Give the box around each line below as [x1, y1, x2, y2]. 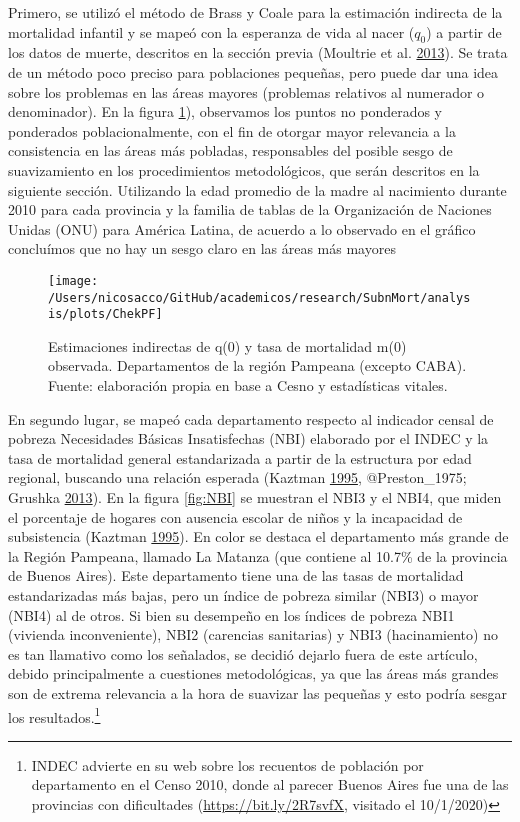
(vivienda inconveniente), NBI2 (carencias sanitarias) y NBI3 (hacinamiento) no [8, 624, 498, 645]
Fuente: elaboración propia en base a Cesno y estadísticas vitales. [48, 375, 448, 396]
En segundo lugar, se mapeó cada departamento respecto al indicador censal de [8, 408, 494, 429]
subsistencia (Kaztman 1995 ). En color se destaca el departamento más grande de [8, 526, 509, 547]
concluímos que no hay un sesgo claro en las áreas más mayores [8, 238, 396, 259]
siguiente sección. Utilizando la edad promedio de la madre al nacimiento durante [8, 179, 507, 200]
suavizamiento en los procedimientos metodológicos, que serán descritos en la [8, 159, 480, 180]
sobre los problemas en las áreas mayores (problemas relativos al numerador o [8, 81, 485, 102]
